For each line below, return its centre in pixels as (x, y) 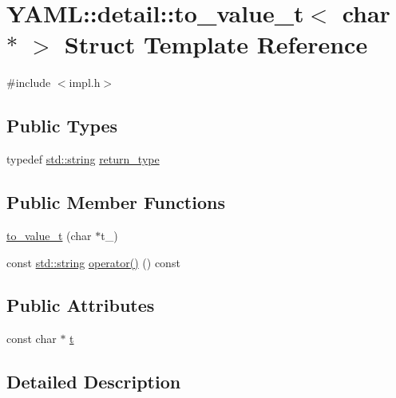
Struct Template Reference (216, 44)
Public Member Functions (116, 202)
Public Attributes (81, 305)
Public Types (62, 126)
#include (29, 83)
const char (32, 339)
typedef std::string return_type (83, 159)
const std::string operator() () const (93, 262)
